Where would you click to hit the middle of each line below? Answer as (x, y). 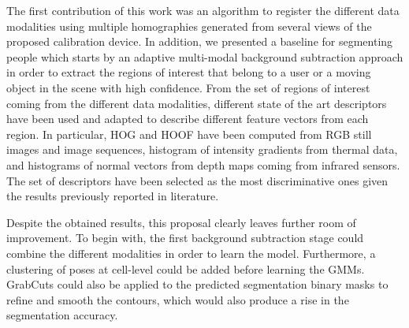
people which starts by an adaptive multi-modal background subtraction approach (205, 56)
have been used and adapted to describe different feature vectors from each (188, 119)
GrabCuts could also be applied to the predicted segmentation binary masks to (197, 284)
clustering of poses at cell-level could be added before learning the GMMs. (186, 268)
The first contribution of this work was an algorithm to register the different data (203, 10)
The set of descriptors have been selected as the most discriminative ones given (197, 180)
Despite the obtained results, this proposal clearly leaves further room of (181, 222)
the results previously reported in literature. (113, 196)
